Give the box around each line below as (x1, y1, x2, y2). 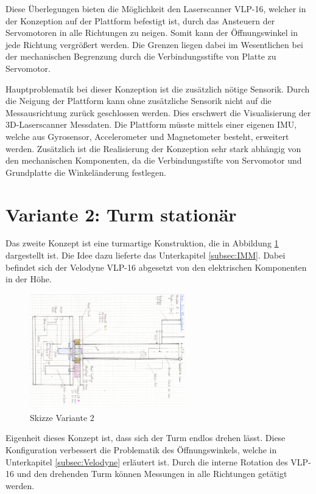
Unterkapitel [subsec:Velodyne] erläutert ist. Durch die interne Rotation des (5, 455, 288, 468)
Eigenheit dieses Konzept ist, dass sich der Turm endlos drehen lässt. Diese (5, 431, 286, 444)
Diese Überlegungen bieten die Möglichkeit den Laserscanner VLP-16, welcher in (5, 2, 306, 15)
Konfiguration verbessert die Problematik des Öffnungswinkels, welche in (5, 444, 277, 456)
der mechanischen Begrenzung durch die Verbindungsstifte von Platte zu (5, 50, 276, 63)
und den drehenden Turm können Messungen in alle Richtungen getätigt (16, 467, 287, 480)
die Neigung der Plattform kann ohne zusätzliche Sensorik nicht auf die (5, 94, 272, 107)
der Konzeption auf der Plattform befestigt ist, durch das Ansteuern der (5, 14, 275, 27)
